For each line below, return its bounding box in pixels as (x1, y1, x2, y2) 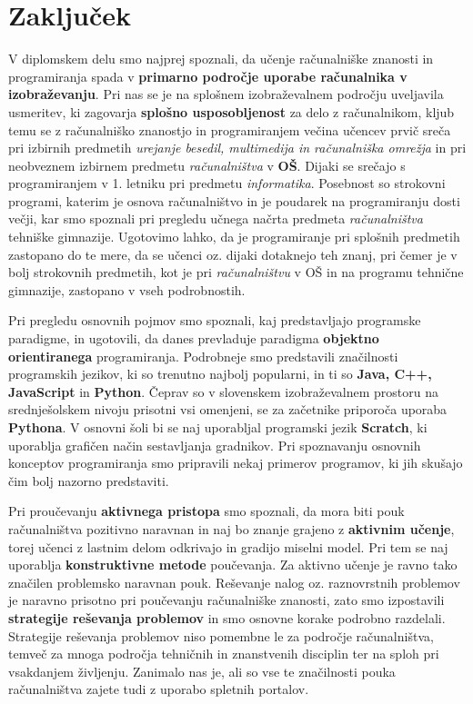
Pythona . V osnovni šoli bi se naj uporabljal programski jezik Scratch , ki (8, 418, 428, 436)
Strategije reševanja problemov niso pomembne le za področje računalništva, (8, 626, 434, 645)
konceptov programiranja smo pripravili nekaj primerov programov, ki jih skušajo (8, 453, 463, 472)
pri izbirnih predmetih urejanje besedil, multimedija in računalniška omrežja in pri (8, 138, 467, 157)
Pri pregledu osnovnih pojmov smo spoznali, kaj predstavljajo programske (8, 311, 421, 330)
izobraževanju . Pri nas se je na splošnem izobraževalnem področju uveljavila (8, 84, 444, 104)
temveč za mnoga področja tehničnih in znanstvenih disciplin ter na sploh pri (8, 644, 439, 663)
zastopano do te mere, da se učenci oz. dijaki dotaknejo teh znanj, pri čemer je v (8, 244, 458, 263)
